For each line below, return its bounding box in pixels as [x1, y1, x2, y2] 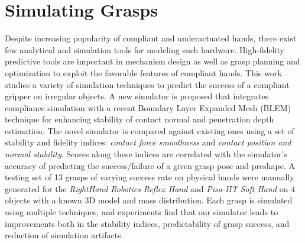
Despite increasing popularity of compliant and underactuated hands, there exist [5, 32, 297, 44]
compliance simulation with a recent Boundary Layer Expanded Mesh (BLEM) [5, 101, 291, 114]
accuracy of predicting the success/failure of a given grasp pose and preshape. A [5, 159, 296, 171]
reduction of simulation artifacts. [5, 229, 124, 241]
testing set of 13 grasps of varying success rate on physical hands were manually [5, 171, 294, 183]
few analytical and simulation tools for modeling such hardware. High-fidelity [5, 43, 284, 56]
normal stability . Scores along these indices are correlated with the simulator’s [5, 148, 287, 160]
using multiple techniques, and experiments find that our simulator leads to [5, 206, 278, 218]
